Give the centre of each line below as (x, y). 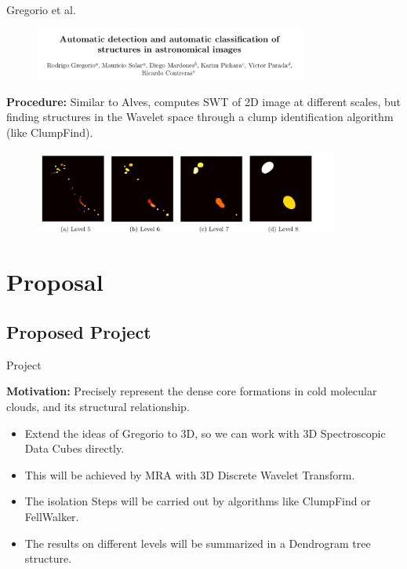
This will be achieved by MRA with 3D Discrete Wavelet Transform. (190, 474)
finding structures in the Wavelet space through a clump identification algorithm (200, 117)
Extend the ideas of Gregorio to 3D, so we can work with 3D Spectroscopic (205, 433)
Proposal (55, 282)
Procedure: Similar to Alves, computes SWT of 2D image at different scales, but (204, 101)
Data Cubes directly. (74, 448)
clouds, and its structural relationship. (98, 406)
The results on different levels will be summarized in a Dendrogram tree (198, 543)
